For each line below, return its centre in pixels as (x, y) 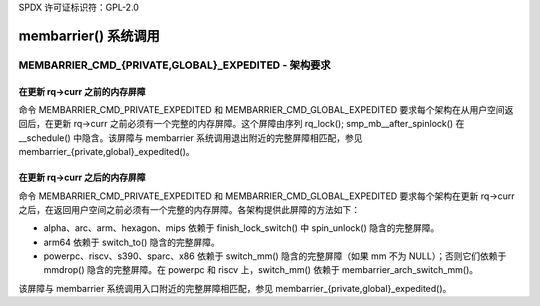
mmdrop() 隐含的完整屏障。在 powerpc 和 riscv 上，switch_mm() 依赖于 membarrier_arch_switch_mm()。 (261, 270)
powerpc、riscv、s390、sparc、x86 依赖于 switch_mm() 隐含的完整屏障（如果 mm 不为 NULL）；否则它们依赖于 (275, 256)
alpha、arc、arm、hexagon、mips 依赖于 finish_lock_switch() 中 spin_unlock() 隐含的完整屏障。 (241, 228)
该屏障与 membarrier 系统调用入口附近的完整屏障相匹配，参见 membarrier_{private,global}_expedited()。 (235, 288)
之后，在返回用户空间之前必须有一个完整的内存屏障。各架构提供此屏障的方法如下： (189, 209)
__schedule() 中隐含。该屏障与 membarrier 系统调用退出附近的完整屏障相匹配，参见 (191, 137)
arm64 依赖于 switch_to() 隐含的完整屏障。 (131, 242)
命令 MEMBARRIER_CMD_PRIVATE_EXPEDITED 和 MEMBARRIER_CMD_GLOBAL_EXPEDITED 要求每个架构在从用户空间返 (266, 109)
